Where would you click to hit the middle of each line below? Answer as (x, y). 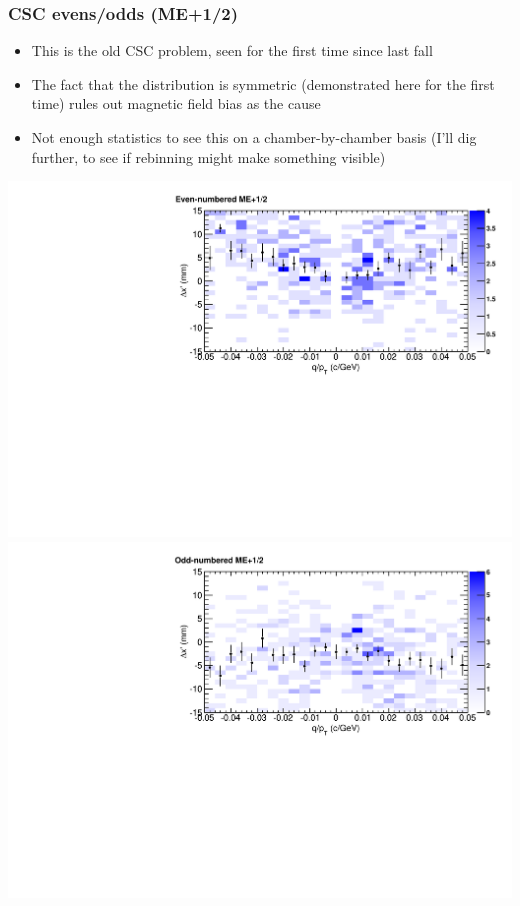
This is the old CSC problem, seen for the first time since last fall (232, 50)
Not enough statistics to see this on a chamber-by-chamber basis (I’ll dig (254, 137)
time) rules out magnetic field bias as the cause (176, 103)
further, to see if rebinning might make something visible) (208, 156)
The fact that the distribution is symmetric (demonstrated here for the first (263, 83)
